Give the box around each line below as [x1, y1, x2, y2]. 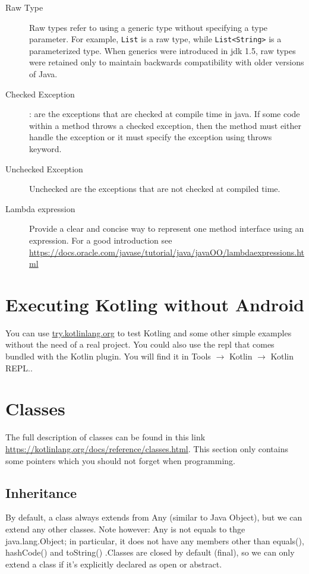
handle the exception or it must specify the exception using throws [29, 131, 272, 143]
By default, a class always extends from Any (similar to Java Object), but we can [5, 511, 302, 523]
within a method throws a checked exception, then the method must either [29, 119, 301, 131]
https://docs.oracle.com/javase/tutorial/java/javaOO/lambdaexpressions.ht [29, 245, 304, 258]
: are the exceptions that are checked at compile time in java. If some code [29, 108, 300, 120]
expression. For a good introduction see [29, 234, 172, 246]
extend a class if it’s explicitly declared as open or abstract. [5, 557, 222, 570]
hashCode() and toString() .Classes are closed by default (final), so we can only [5, 546, 295, 559]
